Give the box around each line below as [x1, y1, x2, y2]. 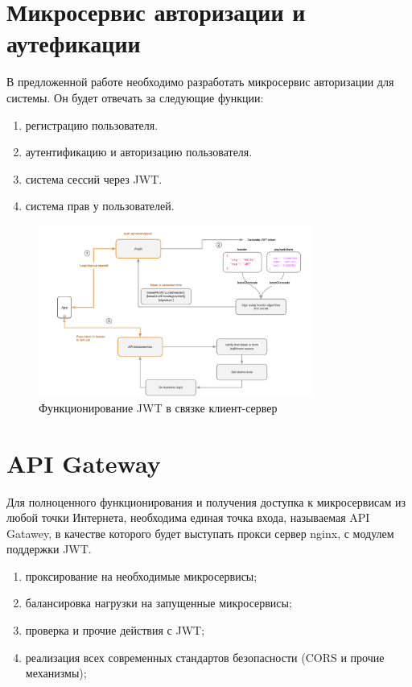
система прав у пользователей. [25, 197, 175, 214]
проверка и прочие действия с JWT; [25, 622, 205, 639]
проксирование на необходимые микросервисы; [25, 567, 257, 584]
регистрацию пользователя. [25, 116, 159, 133]
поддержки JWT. [6, 540, 92, 557]
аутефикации [6, 27, 141, 60]
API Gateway [6, 446, 161, 479]
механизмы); [25, 664, 87, 681]
